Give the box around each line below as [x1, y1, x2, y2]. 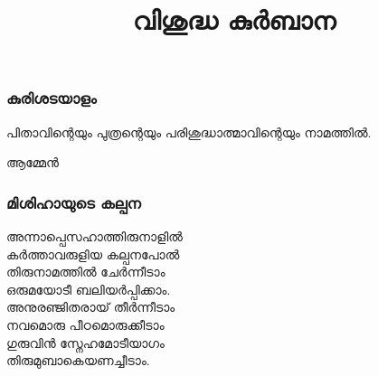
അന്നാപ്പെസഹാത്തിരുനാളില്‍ [6, 227, 183, 246]
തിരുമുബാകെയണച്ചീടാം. [6, 351, 150, 370]
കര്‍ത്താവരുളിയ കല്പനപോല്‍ [6, 244, 180, 263]
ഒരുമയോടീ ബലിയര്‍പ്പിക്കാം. [6, 279, 171, 298]
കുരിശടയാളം [6, 87, 97, 109]
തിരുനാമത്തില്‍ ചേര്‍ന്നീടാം [6, 262, 165, 281]
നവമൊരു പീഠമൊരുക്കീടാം [6, 315, 165, 334]
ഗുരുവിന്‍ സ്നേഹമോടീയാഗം [6, 333, 165, 352]
